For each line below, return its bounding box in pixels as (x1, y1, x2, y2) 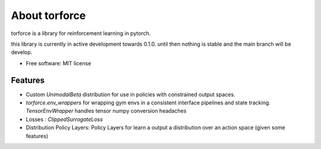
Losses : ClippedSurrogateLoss (26, 116, 103, 123)
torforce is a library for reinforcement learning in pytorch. (11, 30, 151, 37)
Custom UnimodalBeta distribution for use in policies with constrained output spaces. (26, 91, 235, 98)
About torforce (11, 9, 86, 22)
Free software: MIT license (26, 59, 92, 66)
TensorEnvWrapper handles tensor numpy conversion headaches (26, 107, 187, 115)
